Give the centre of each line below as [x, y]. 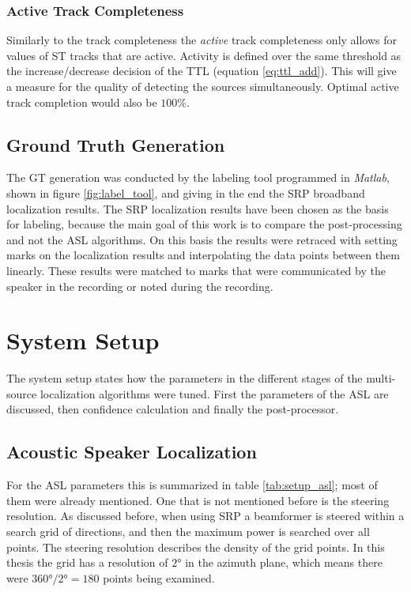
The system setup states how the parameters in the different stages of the [185, 378]
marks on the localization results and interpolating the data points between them [203, 255]
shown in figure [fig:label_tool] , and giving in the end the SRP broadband [186, 192]
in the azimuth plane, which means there [284, 562]
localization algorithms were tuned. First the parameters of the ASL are [214, 393]
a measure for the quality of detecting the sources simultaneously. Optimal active [203, 86]
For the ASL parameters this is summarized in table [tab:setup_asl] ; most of [192, 485]
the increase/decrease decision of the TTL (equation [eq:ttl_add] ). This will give [202, 71]
